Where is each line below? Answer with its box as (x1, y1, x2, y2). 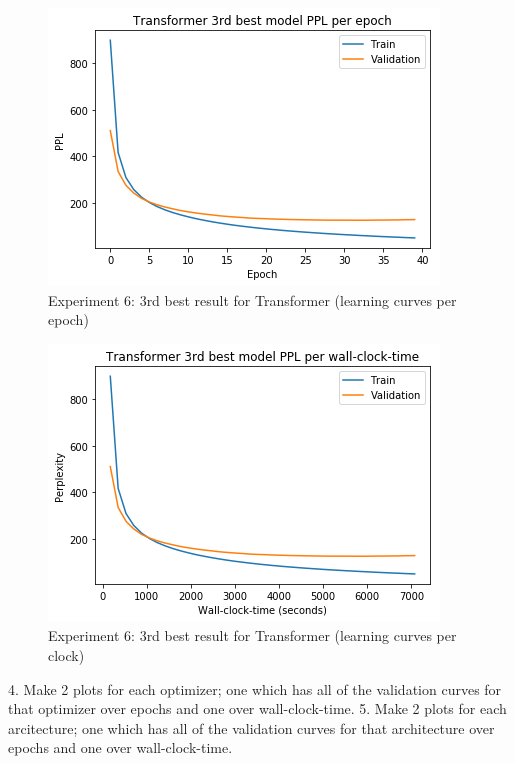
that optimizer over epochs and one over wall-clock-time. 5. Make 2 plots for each (8, 698, 507, 719)
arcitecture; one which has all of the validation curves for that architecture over (8, 717, 495, 738)
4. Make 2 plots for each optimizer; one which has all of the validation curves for (8, 678, 502, 699)
